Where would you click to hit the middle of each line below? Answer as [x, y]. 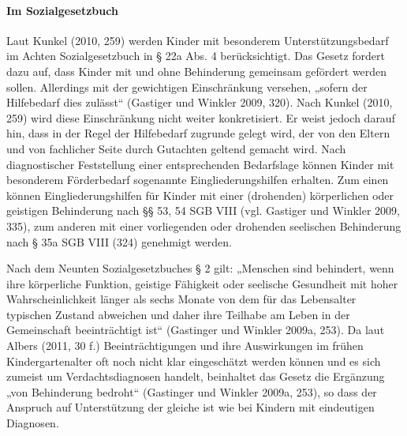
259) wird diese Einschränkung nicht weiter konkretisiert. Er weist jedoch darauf [201, 117]
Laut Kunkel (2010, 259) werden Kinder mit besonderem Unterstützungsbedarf [198, 40]
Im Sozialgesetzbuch [62, 10]
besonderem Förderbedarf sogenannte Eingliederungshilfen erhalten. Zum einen [198, 180]
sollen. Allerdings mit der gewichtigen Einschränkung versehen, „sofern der [187, 86]
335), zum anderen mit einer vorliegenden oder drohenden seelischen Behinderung [204, 226]
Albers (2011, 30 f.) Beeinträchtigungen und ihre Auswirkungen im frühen [185, 346]
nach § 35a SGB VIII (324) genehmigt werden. [119, 241]
